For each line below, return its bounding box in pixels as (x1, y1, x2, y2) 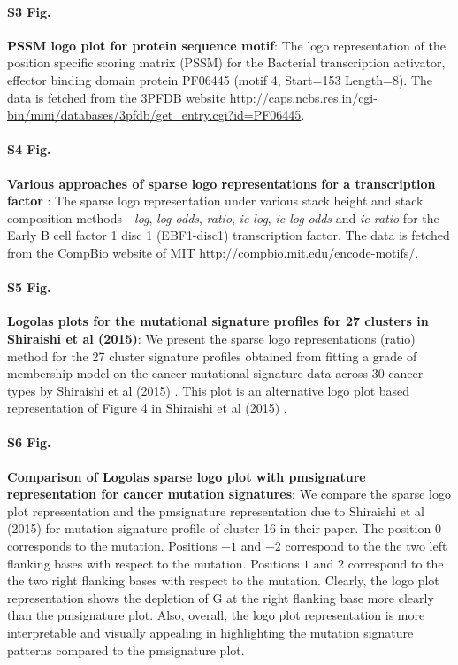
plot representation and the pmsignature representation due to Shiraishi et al (7, 501, 424, 520)
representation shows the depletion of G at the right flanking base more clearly (7, 588, 434, 607)
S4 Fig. (7, 140, 51, 159)
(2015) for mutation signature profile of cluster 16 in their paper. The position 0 (7, 519, 441, 537)
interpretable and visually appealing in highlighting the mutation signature (7, 623, 414, 642)
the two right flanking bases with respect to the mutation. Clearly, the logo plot (7, 571, 439, 590)
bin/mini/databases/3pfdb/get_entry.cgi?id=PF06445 (7, 105, 302, 124)
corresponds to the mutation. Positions (7, 537, 218, 555)
